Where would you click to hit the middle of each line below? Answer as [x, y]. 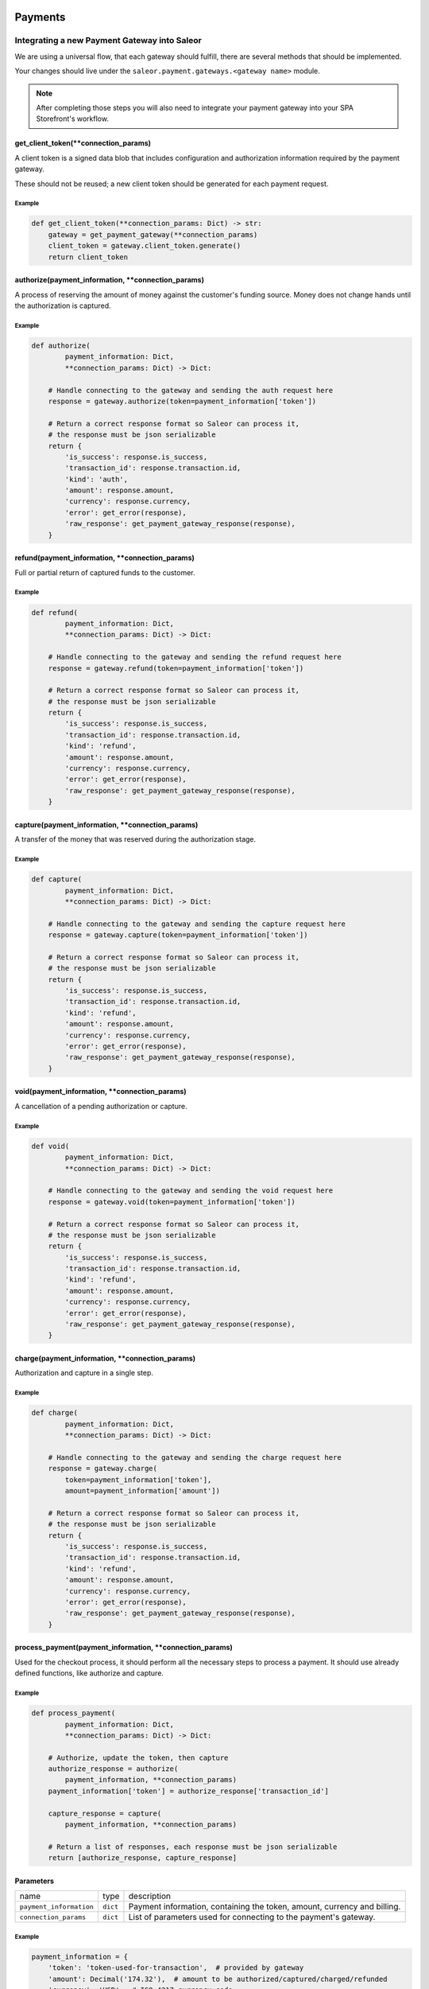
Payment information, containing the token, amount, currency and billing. [265, 1907]
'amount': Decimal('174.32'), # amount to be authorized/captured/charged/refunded [218, 1979]
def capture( [57, 880]
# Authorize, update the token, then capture [138, 1757]
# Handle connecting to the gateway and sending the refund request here [195, 657]
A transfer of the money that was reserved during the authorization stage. [135, 839]
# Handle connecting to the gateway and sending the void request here [191, 1191]
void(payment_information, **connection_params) [100, 1092]
